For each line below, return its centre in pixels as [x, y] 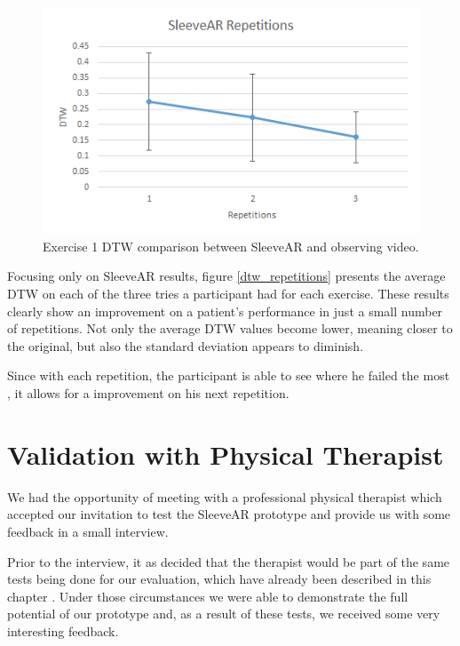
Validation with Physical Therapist [226, 454]
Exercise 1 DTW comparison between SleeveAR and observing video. [231, 246]
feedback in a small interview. [88, 531]
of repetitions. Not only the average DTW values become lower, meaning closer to [230, 328]
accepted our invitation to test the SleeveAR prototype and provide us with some [229, 514]
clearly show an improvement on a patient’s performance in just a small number [225, 311]
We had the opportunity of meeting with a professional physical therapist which [225, 496]
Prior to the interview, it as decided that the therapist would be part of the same [229, 561]
